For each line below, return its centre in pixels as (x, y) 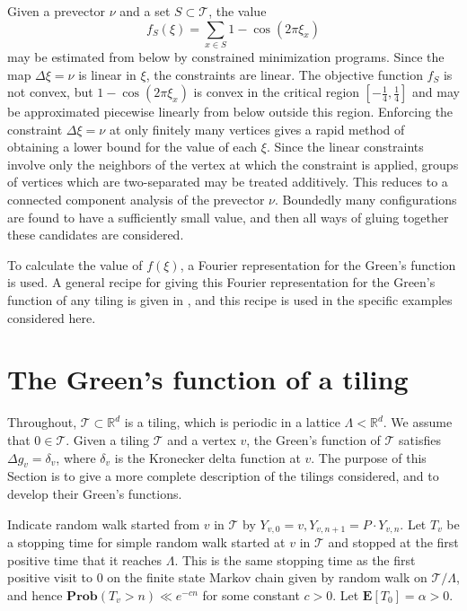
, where (76, 457)
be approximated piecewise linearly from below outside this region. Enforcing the (230, 112)
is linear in (107, 74)
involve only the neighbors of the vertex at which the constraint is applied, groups (233, 164)
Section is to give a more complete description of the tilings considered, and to (223, 476)
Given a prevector (57, 11)
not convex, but (50, 92)
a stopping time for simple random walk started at (146, 541)
